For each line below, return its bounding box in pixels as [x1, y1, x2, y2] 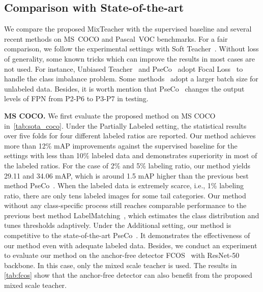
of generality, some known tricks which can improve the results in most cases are [4, 53, 255, 64]
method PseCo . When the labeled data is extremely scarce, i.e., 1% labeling [4, 180, 244, 191]
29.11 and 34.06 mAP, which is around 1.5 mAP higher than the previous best [4, 170, 249, 181]
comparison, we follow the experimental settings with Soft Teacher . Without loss [4, 43, 259, 54]
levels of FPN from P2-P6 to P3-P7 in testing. [4, 93, 149, 104]
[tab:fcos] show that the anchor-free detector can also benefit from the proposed [4, 270, 252, 280]
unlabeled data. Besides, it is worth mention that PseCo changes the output [4, 83, 245, 94]
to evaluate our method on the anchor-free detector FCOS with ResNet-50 [4, 250, 240, 260]
